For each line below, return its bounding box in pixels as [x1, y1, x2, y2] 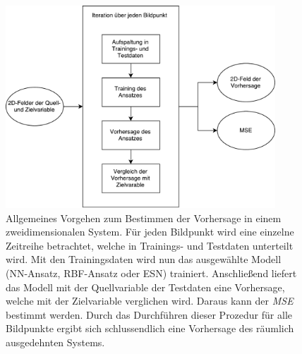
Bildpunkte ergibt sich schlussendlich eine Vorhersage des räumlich [6, 321, 294, 336]
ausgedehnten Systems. [6, 334, 105, 349]
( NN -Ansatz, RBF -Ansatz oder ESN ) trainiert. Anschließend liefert [6, 265, 297, 280]
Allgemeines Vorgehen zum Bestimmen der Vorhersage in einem [6, 210, 282, 225]
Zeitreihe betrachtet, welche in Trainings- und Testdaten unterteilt [6, 238, 294, 252]
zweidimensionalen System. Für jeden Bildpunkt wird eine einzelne [6, 224, 294, 239]
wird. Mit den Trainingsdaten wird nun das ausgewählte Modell [6, 252, 282, 267]
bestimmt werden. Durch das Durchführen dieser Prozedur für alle [6, 307, 292, 322]
